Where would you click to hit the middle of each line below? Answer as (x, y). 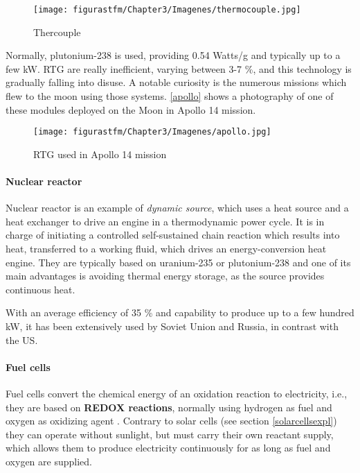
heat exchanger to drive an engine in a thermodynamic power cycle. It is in (165, 221)
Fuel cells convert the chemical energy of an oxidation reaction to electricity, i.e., (177, 393)
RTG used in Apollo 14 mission (100, 154)
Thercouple (57, 32)
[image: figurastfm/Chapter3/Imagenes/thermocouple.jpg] (167, 10)
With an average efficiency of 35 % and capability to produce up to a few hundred (180, 312)
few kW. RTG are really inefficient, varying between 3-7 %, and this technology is (179, 68)
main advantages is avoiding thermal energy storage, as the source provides (165, 276)
